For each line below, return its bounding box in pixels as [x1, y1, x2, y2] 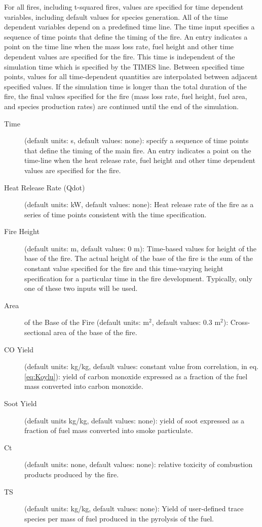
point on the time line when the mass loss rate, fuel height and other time [4, 41, 234, 52]
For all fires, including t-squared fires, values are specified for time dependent [4, 2, 244, 12]
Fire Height [4, 226, 40, 237]
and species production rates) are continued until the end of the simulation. [4, 101, 239, 111]
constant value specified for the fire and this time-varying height [24, 263, 223, 274]
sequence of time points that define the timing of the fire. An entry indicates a [4, 31, 248, 42]
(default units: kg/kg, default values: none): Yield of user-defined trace [24, 503, 244, 514]
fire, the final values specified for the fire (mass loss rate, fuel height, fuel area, [4, 91, 247, 102]
